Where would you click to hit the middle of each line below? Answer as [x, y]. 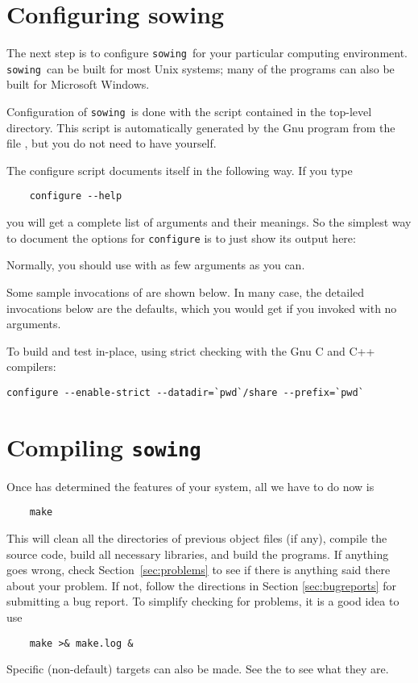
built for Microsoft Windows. [78, 84]
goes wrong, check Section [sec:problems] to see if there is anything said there [199, 570]
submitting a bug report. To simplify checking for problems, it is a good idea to [203, 601]
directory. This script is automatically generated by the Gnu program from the [201, 127]
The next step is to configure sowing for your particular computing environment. [207, 53]
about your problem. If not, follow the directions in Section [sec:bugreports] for [201, 585]
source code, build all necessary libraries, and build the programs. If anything [198, 554]
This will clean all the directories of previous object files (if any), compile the [197, 538]
